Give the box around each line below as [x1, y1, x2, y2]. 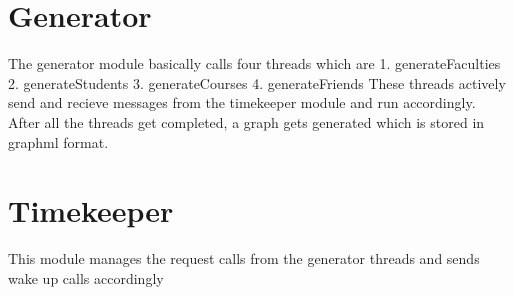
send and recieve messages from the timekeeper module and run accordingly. [8, 92, 476, 113]
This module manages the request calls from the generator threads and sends [8, 248, 480, 269]
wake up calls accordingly [8, 267, 164, 288]
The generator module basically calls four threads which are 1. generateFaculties [8, 53, 501, 74]
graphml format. [8, 131, 109, 152]
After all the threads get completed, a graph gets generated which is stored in [8, 111, 485, 132]
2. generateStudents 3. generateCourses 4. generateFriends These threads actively [8, 72, 506, 93]
